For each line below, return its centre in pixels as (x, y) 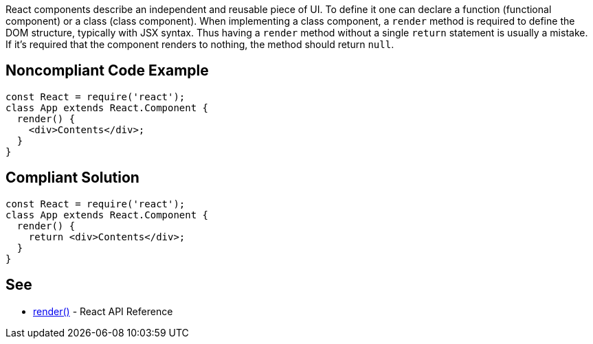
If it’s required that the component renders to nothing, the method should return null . (200, 44)
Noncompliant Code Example (107, 71)
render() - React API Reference (103, 311)
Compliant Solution (72, 178)
